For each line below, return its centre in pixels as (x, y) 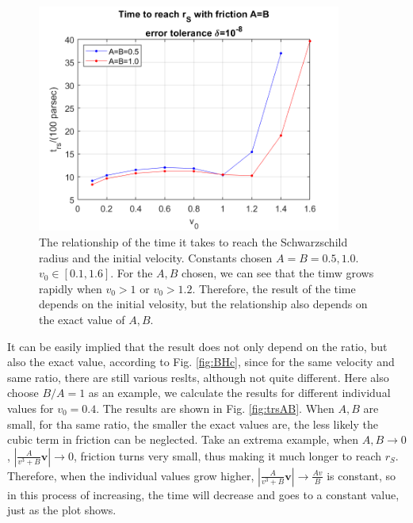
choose (23, 393)
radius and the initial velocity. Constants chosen (156, 257)
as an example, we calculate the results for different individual (239, 393)
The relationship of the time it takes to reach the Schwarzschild (193, 242)
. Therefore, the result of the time (274, 288)
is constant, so (361, 475)
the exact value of (82, 320)
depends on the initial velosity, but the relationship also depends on (203, 304)
